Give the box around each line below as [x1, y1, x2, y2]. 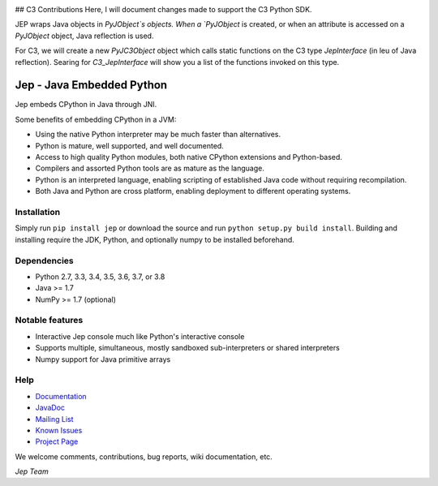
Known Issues [35, 425, 83, 435]
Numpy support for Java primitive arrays [35, 354, 171, 364]
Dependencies [15, 255, 75, 266]
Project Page [35, 437, 79, 446]
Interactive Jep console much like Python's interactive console [35, 331, 245, 341]
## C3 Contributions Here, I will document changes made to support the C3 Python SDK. [15, 5, 312, 14]
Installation [15, 206, 61, 217]
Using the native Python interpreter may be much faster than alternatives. [35, 130, 281, 140]
